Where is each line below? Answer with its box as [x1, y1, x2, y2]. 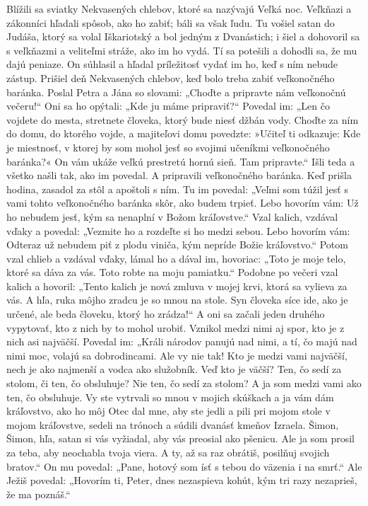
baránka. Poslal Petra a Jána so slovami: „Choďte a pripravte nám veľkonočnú [6, 84, 346, 99]
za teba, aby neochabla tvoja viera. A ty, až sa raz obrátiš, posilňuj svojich [6, 445, 330, 459]
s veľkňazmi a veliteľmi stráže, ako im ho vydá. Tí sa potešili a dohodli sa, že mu [6, 42, 357, 57]
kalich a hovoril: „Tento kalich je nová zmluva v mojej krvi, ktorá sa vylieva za [6, 278, 348, 293]
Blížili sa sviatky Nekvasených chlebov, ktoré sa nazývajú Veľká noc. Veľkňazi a [6, 1, 352, 16]
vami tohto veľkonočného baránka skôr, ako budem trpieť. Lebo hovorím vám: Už [6, 195, 359, 210]
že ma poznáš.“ [6, 486, 71, 501]
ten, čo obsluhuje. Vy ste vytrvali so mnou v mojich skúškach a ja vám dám [6, 389, 334, 404]
